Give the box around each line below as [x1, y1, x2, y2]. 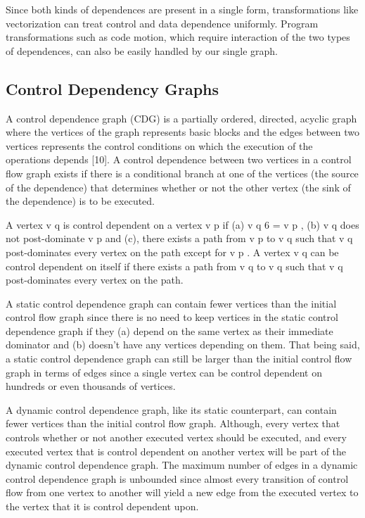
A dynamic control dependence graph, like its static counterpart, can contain [6, 402, 337, 417]
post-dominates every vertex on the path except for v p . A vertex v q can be [6, 244, 339, 259]
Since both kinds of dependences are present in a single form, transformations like [6, 2, 359, 16]
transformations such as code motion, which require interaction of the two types [6, 30, 350, 44]
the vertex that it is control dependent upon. [6, 499, 199, 514]
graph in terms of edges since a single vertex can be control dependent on [6, 365, 322, 379]
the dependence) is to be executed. [6, 194, 155, 208]
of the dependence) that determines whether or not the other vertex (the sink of [6, 179, 351, 194]
